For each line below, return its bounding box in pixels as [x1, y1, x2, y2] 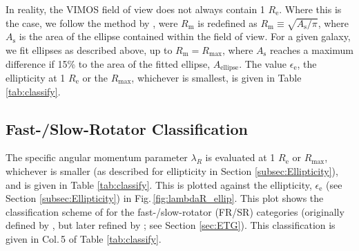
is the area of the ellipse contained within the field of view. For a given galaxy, [19, 29, 351, 44]
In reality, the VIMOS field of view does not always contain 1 [6, 2, 265, 16]
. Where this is [279, 2, 342, 16]
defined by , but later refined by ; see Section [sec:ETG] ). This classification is [6, 218, 336, 232]
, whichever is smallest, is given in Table [131, 71, 302, 84]
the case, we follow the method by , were [6, 15, 178, 30]
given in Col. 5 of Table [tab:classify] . [6, 231, 162, 245]
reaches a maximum [269, 42, 353, 57]
